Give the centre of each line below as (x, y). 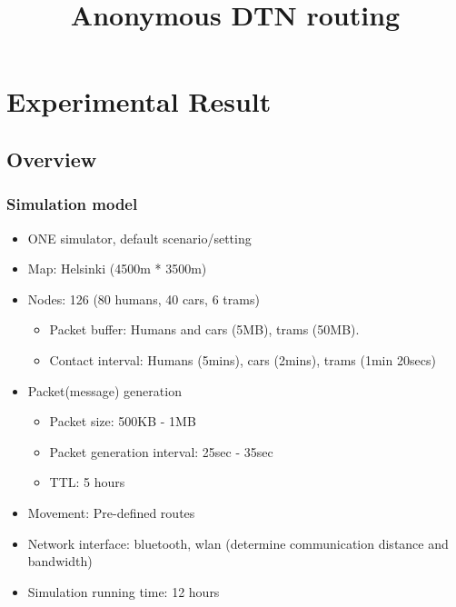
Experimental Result (139, 101)
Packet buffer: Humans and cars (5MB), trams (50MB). (204, 329)
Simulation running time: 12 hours (124, 591)
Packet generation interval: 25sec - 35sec (161, 451)
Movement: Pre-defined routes (111, 512)
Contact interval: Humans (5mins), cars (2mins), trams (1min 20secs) (243, 359)
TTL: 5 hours (87, 482)
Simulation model (72, 204)
